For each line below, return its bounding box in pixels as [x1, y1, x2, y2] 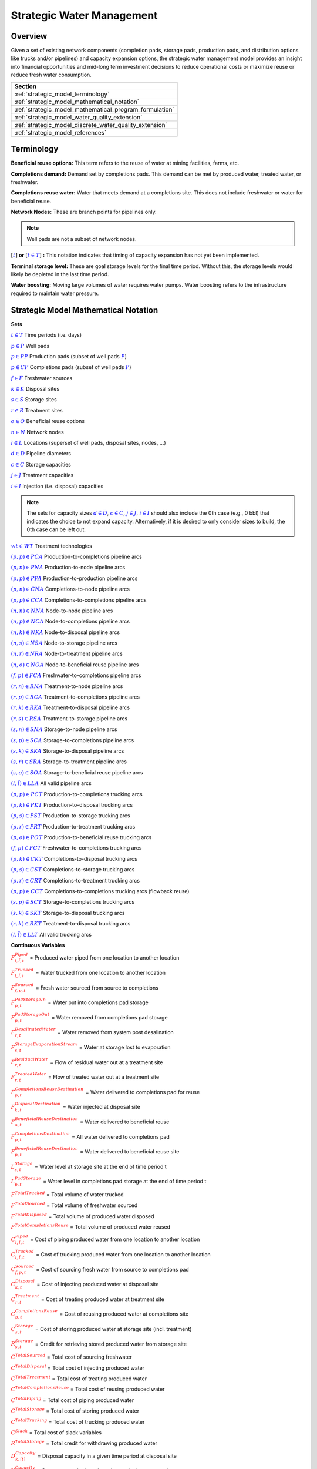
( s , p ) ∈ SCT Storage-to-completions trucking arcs [11, 898, 135, 905]
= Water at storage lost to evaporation [79, 1044, 171, 1051]
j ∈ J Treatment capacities [11, 472, 74, 479]
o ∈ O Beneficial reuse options [11, 418, 85, 425]
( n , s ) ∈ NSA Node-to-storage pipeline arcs [11, 639, 117, 646]
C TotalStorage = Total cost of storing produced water [11, 1407, 140, 1414]
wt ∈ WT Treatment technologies [11, 542, 92, 549]
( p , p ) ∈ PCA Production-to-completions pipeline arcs [11, 553, 142, 560]
